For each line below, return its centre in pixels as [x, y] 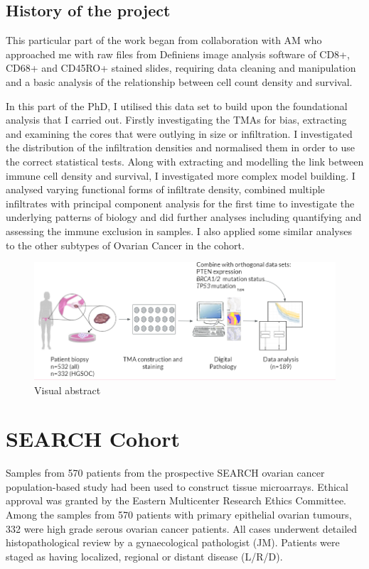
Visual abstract [68, 390]
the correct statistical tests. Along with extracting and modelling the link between [185, 161]
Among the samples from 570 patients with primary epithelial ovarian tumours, [179, 515]
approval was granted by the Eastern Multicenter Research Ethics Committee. [176, 500]
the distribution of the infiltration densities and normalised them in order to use [181, 147]
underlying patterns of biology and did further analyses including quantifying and [184, 217]
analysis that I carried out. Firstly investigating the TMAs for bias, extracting [176, 120]
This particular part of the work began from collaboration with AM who [164, 40]
